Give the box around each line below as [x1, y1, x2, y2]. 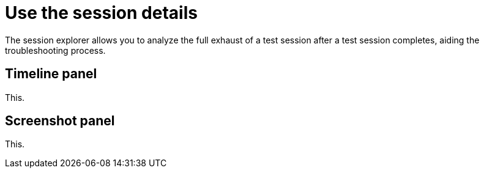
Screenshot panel [5, 113, 115, 129]
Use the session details [5, 2, 198, 23]
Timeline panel [5, 66, 97, 82]
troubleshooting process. [5, 45, 106, 56]
